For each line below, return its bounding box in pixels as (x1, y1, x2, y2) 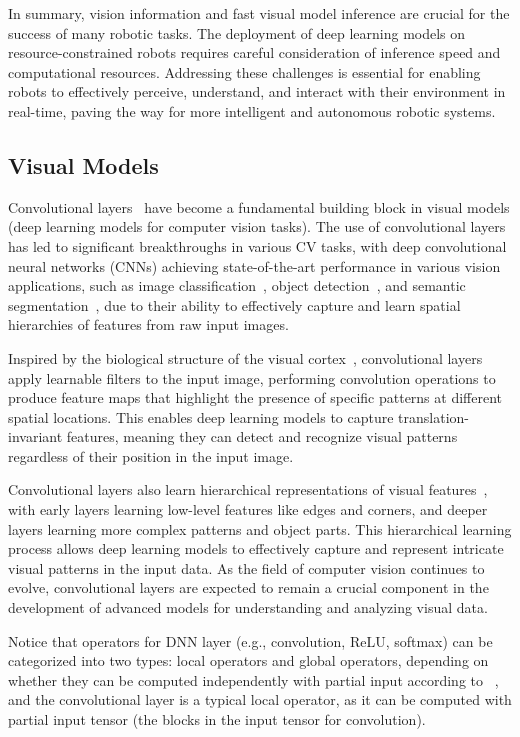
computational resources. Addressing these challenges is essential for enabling (8, 61, 481, 82)
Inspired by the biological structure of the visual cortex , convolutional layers (8, 347, 483, 368)
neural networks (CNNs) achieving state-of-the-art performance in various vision (8, 255, 501, 276)
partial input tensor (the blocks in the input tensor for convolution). (8, 709, 426, 730)
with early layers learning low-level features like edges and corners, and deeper (8, 499, 488, 520)
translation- (398, 406, 470, 427)
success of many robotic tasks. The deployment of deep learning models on (8, 22, 466, 43)
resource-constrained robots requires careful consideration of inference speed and (8, 42, 501, 63)
